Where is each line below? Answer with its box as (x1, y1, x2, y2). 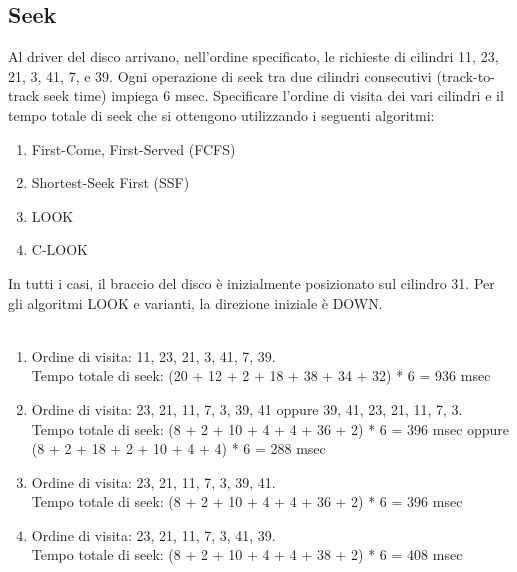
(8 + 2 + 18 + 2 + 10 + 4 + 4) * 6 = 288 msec (31, 438, 326, 459)
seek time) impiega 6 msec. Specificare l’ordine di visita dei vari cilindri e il (43, 85, 504, 106)
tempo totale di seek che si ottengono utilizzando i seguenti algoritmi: (8, 104, 435, 125)
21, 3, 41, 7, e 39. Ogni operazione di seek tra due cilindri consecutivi (8, 65, 432, 86)
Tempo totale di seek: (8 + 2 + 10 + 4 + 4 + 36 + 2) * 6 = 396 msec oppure (31, 418, 510, 439)
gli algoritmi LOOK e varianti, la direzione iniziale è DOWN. (8, 292, 383, 313)
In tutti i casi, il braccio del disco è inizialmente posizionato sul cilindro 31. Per (8, 272, 495, 293)
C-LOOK (31, 239, 88, 260)
